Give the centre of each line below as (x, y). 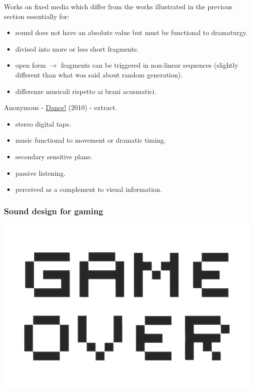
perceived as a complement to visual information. (89, 189)
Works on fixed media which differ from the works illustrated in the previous (118, 6)
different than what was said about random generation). (99, 74)
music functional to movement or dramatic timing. (90, 140)
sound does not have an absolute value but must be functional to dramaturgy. (131, 32)
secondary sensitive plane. (54, 156)
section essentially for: (37, 16)
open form (31, 65)
